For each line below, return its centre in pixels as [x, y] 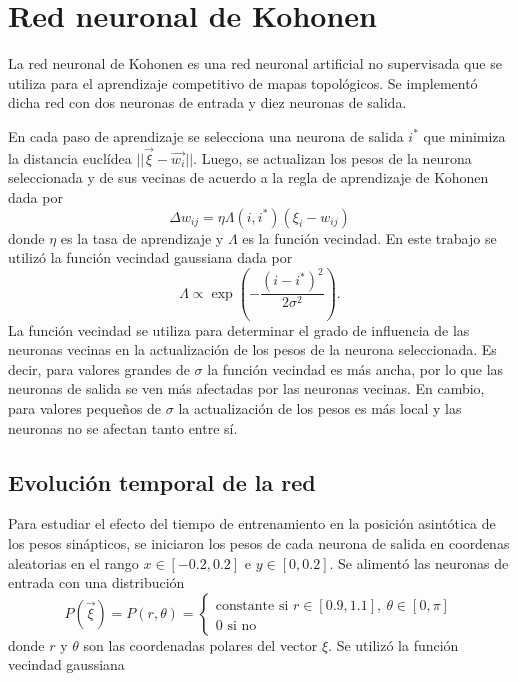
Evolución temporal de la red [162, 481]
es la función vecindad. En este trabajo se [369, 237]
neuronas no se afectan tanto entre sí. [123, 427]
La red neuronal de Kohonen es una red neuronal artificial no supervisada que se [255, 63]
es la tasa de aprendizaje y [142, 237]
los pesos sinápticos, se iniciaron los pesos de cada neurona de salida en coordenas [259, 542]
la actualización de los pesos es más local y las [320, 408]
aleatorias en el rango [73, 562]
